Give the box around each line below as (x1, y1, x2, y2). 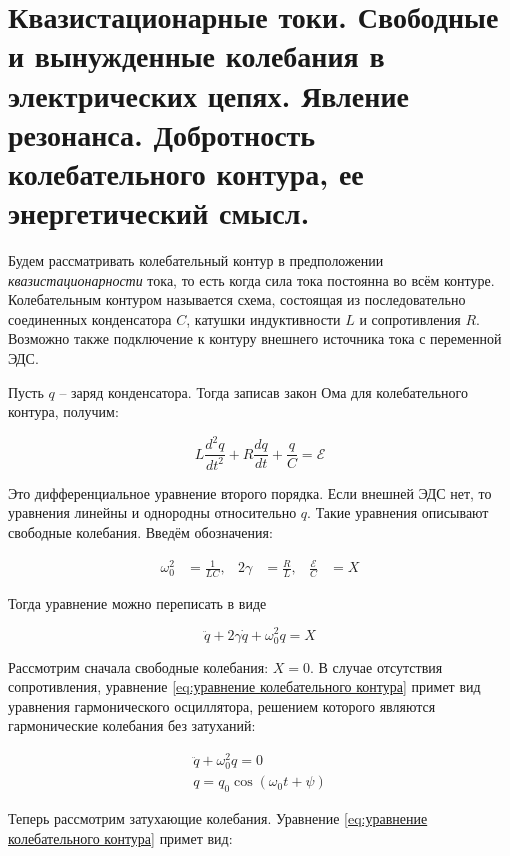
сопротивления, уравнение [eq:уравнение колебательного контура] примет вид (8, 676, 481, 697)
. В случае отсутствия (310, 656, 443, 677)
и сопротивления (359, 308, 461, 329)
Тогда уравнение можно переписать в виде (8, 592, 267, 613)
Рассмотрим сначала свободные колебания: (8, 656, 269, 677)
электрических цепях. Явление (8, 74, 409, 115)
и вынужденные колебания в (8, 35, 385, 76)
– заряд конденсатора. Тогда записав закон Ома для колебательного (59, 381, 468, 402)
